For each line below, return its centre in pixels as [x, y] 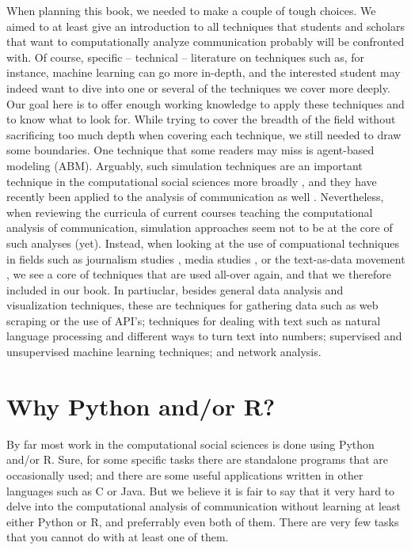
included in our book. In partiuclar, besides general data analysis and [175, 289]
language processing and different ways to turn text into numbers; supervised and [204, 336]
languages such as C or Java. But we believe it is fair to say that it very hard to [201, 490]
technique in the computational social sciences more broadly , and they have [192, 181]
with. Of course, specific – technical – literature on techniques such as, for [186, 57]
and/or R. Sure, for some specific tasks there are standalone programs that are [198, 459]
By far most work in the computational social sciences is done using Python [190, 444]
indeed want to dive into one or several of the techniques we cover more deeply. [198, 87]
